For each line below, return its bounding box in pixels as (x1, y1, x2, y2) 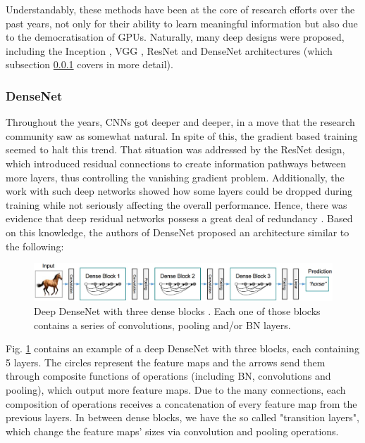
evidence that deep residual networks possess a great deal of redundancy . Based (6, 211, 353, 226)
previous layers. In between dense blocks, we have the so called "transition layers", (6, 410, 359, 425)
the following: (6, 238, 64, 253)
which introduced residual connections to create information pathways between (6, 155, 346, 170)
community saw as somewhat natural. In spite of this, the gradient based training (6, 128, 358, 143)
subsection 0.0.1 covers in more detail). (6, 57, 173, 72)
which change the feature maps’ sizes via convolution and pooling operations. (6, 423, 339, 438)
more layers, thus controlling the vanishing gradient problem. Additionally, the (6, 169, 345, 184)
